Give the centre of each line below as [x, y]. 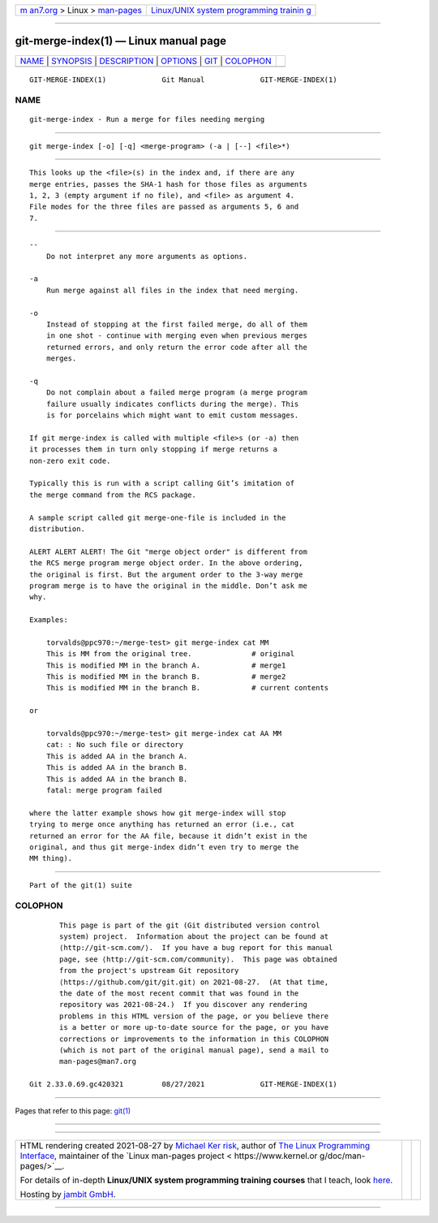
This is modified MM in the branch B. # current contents [187, 688]
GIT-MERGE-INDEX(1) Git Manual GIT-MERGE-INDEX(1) [183, 80]
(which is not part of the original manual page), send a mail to [194, 1050]
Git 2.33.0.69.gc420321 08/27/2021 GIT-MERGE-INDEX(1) [183, 1085]
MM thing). [51, 858]
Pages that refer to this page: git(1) [73, 1111]
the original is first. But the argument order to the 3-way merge [166, 574]
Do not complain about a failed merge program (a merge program [176, 393]
